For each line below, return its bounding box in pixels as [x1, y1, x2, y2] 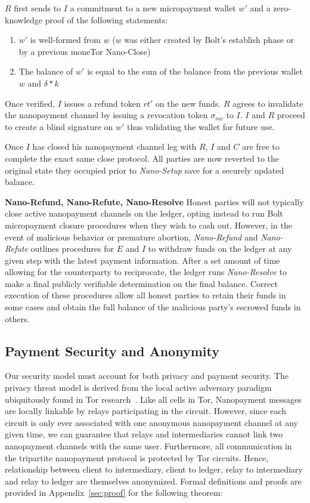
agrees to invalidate [232, 97, 303, 109]
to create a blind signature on [5, 120, 113, 132]
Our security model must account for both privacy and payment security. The [5, 369, 289, 382]
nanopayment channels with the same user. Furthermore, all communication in [5, 440, 292, 452]
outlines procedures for [30, 242, 114, 255]
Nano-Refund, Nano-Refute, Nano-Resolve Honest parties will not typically [5, 195, 304, 208]
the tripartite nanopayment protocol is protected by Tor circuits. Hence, [5, 451, 269, 464]
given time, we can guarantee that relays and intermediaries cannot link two [5, 428, 283, 440]
